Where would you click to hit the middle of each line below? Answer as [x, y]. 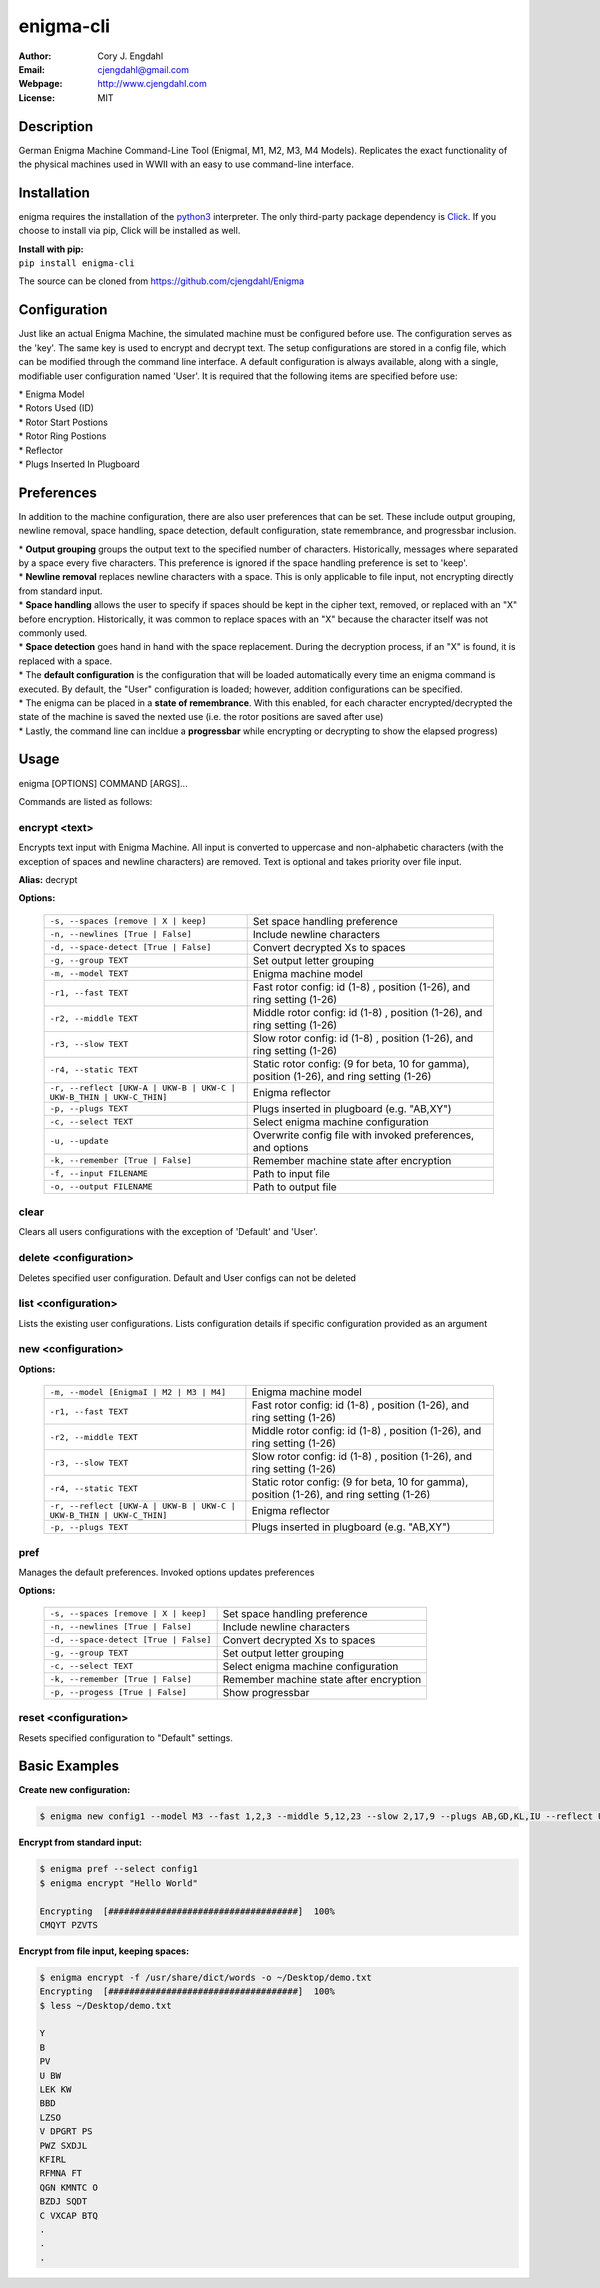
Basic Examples [69, 1766]
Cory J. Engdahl [130, 56]
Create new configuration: [74, 1790]
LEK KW [55, 2089]
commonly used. [53, 632]
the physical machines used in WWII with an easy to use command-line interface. [186, 164]
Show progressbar [266, 1692]
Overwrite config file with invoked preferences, [363, 1135]
